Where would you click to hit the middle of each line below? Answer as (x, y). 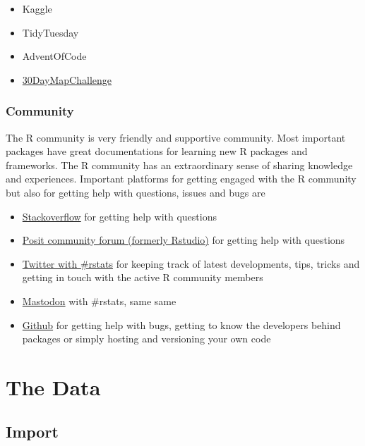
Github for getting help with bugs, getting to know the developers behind (181, 324)
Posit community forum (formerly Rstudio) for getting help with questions (184, 240)
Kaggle (37, 8)
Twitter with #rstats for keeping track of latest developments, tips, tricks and (191, 263)
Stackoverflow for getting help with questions (119, 216)
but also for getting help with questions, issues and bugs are (136, 192)
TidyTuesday (50, 32)
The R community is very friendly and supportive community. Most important (176, 137)
